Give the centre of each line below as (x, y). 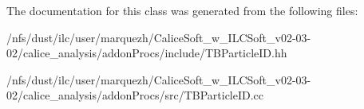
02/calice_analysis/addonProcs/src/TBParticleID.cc (135, 95)
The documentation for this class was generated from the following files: (182, 10)
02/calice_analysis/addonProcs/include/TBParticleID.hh (147, 53)
